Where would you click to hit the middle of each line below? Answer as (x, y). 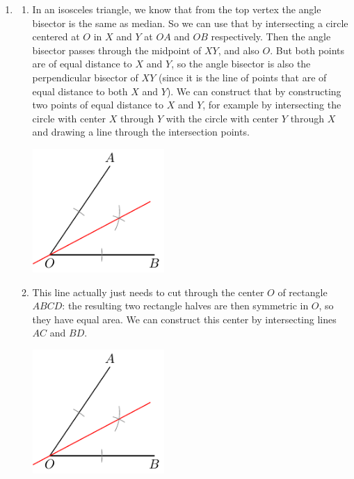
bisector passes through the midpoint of (117, 50)
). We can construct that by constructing (254, 91)
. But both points (307, 50)
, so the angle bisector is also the (241, 64)
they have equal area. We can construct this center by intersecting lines (184, 319)
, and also (239, 50)
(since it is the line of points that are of (242, 77)
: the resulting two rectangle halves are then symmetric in (185, 306)
